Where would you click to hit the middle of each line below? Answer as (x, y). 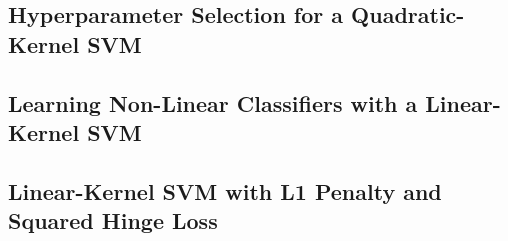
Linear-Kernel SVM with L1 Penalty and (225, 190)
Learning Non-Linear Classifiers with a (213, 102)
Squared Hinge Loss (113, 220)
